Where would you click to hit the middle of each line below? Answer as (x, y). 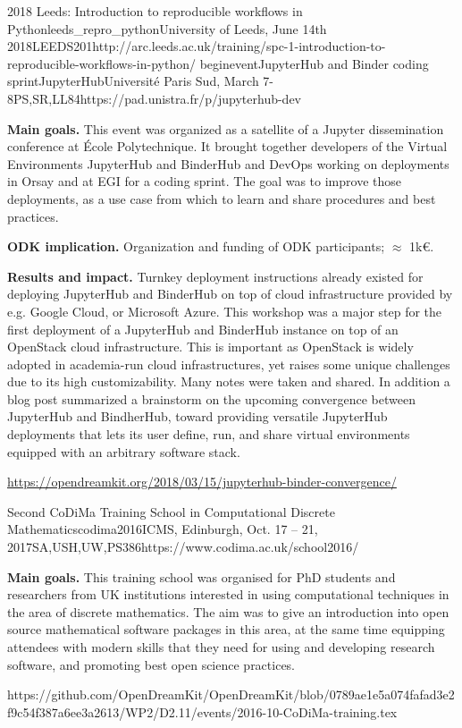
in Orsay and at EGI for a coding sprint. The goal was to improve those (204, 181)
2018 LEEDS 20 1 (50, 46)
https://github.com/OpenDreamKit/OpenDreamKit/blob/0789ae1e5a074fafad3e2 (231, 694)
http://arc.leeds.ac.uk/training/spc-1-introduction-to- (239, 46)
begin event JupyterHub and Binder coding (314, 63)
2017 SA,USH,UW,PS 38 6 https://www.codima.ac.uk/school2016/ (183, 547)
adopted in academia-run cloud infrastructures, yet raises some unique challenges (229, 364)
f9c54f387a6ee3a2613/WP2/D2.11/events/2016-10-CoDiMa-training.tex (202, 711)
